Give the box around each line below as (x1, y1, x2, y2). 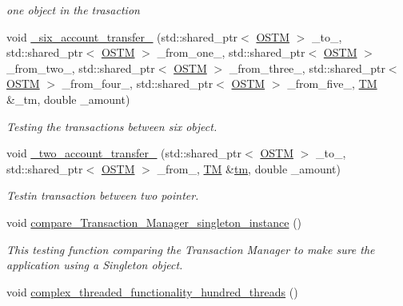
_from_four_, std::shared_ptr (62, 75, 213, 92)
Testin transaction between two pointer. (6, 187, 199, 204)
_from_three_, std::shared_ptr (229, 59, 385, 76)
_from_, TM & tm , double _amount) (157, 160, 341, 177)
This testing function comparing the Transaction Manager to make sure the (6, 240, 375, 257)
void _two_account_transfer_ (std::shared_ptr (6, 145, 242, 161)
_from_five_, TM (287, 75, 377, 92)
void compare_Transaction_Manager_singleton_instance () (6, 213, 302, 230)
